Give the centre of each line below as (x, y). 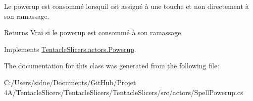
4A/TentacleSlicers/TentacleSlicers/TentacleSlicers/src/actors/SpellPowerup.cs (124, 92)
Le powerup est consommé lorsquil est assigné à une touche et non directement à (126, 6)
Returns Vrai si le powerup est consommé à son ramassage (93, 32)
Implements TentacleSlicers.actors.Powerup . (70, 49)
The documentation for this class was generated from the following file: (112, 66)
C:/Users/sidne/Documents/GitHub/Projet (70, 82)
